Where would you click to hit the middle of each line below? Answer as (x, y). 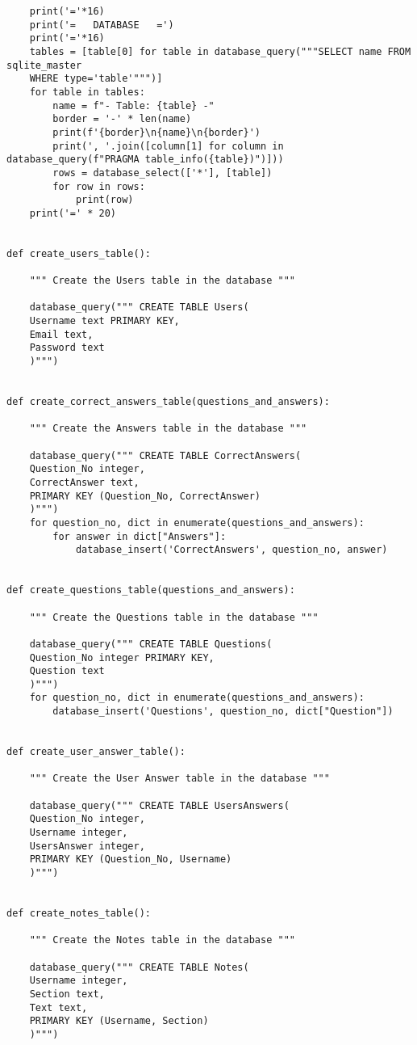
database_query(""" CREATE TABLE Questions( (151, 644)
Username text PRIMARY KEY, (104, 321)
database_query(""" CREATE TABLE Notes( (139, 967)
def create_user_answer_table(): (96, 752)
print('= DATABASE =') (102, 25)
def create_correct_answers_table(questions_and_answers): (168, 402)
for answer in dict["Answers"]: (140, 536)
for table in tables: (87, 92)
